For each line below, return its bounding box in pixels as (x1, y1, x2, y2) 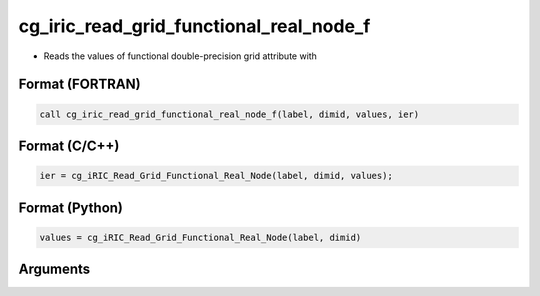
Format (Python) (18, 199, 124, 216)
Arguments (18, 261, 91, 278)
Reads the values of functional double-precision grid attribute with (43, 50, 317, 62)
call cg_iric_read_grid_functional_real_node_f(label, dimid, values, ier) (39, 108, 420, 120)
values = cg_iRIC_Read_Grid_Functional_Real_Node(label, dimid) (39, 231, 362, 243)
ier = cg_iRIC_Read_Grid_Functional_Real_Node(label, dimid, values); (39, 170, 394, 182)
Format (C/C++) (18, 137, 120, 154)
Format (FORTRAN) (18, 76, 141, 93)
